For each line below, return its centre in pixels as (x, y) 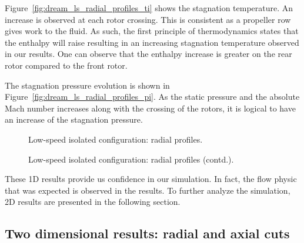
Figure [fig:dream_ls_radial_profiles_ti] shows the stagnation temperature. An (149, 8)
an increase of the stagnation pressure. (74, 119)
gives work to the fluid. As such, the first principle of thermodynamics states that (152, 31)
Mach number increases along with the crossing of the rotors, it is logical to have (150, 108)
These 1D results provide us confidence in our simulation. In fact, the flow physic (151, 179)
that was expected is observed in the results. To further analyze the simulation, (148, 190)
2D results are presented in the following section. (93, 202)
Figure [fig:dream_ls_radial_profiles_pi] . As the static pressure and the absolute (152, 97)
